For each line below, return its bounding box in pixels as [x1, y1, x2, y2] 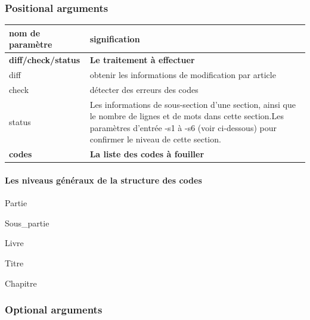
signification [89, 32, 140, 45]
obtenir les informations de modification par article [89, 69, 276, 80]
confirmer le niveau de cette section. [89, 133, 221, 145]
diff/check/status [9, 54, 80, 66]
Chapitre [5, 276, 37, 289]
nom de [9, 26, 41, 39]
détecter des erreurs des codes [89, 83, 199, 95]
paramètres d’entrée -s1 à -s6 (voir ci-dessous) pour [89, 121, 277, 133]
